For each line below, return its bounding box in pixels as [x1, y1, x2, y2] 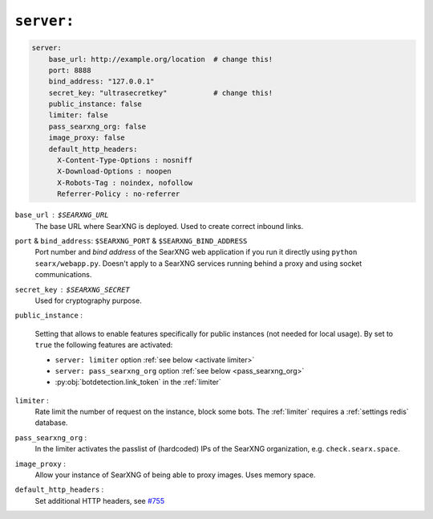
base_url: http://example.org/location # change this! [48, 55, 273, 63]
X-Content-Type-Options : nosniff [57, 156, 192, 165]
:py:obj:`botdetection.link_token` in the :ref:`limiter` [55, 378, 222, 387]
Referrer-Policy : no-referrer [57, 190, 180, 198]
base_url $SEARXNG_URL [14, 210, 109, 220]
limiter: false [48, 111, 108, 120]
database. [34, 418, 68, 427]
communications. [34, 270, 92, 280]
